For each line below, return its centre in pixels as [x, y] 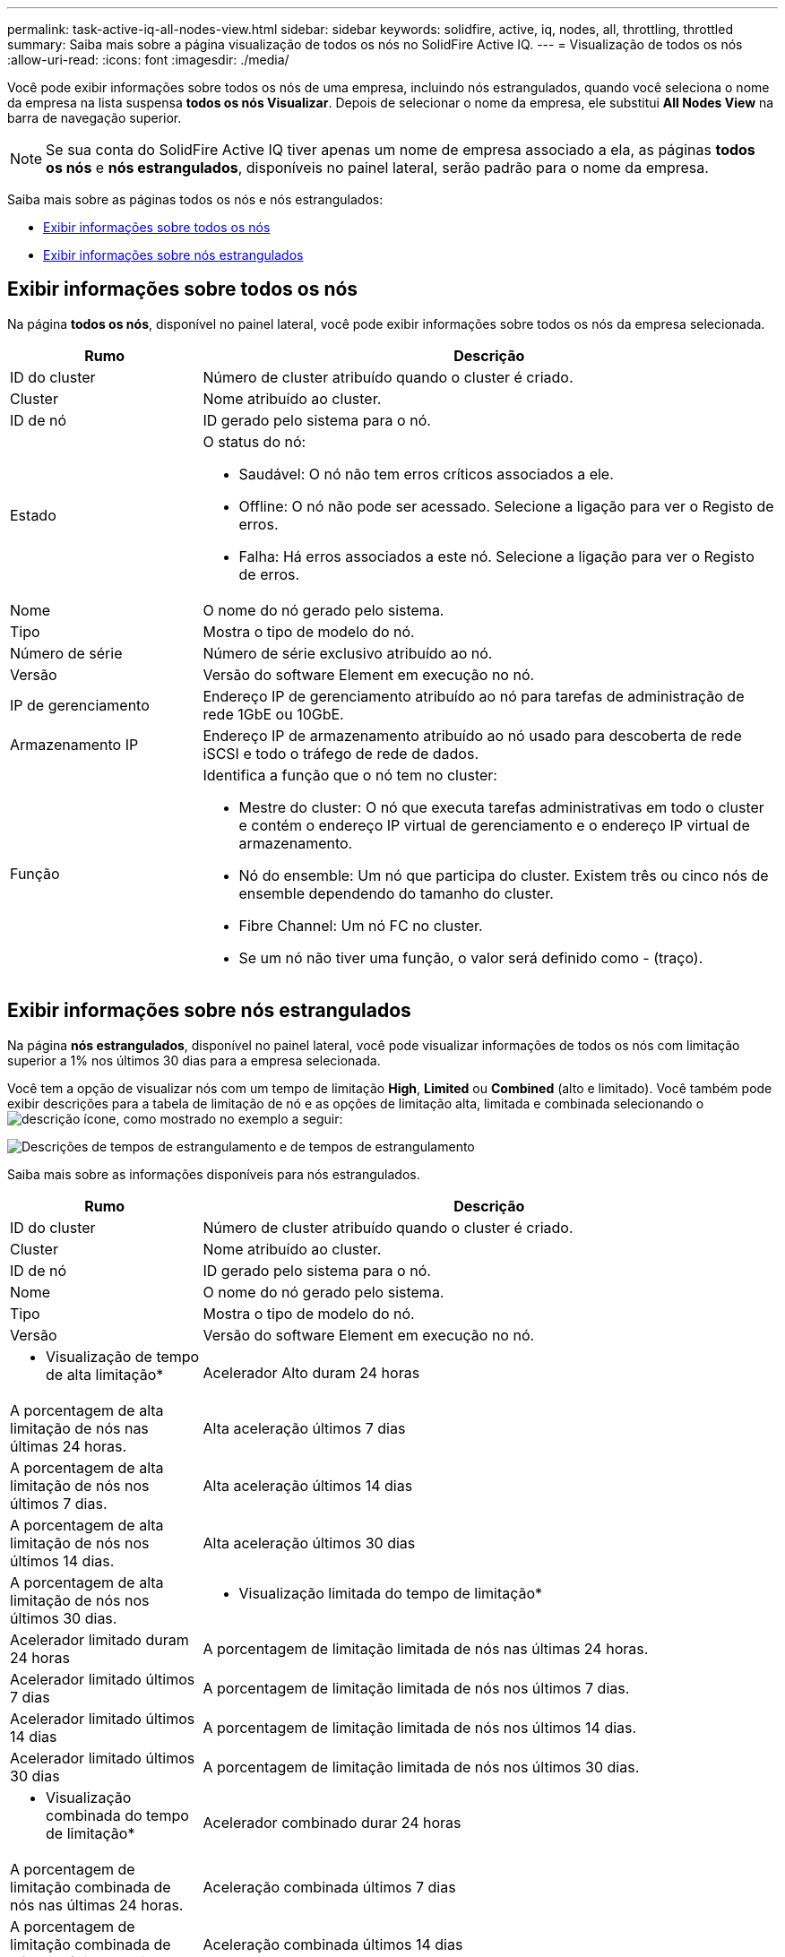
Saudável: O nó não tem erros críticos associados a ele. [426, 474]
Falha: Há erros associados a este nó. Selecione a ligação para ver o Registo [496, 556]
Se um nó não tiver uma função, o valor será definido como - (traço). [471, 957]
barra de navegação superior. [95, 118]
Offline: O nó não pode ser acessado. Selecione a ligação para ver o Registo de [506, 506]
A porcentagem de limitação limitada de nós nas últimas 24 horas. [426, 1648]
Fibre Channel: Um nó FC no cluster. [361, 925]
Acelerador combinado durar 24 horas [332, 1822]
